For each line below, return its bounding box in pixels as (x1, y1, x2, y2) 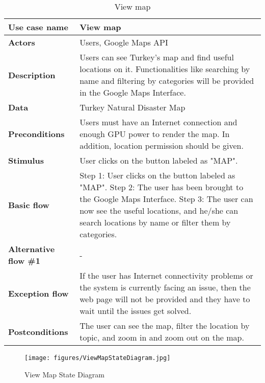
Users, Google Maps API (79, 36, 168, 48)
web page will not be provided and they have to (79, 293, 250, 305)
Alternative (8, 243, 55, 255)
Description (8, 69, 56, 81)
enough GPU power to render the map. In (79, 128, 230, 140)
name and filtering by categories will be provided (79, 75, 254, 86)
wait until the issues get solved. (79, 305, 192, 317)
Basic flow (8, 198, 49, 211)
